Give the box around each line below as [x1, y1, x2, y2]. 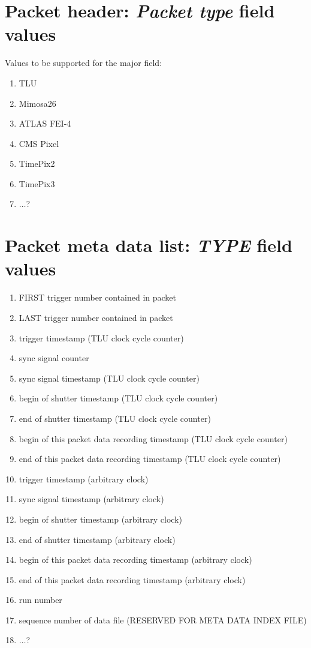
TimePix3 [19, 177, 55, 190]
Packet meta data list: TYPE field [5, 233, 292, 258]
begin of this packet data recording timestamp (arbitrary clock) [19, 553, 252, 566]
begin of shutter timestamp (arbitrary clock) [19, 512, 182, 525]
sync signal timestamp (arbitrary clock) [19, 493, 164, 505]
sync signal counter [19, 352, 89, 364]
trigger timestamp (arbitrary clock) [19, 472, 149, 485]
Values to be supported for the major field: [5, 56, 162, 69]
